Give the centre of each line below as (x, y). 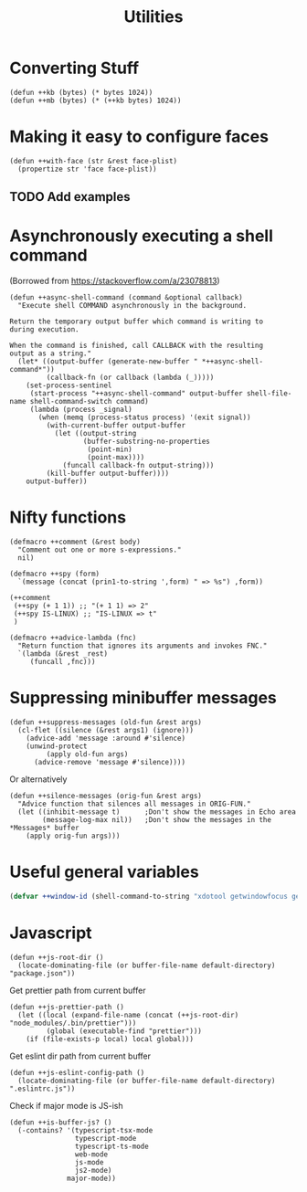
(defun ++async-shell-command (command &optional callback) (127, 298)
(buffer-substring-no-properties (146, 442)
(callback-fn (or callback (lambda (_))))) (130, 378)
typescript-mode (106, 1138)
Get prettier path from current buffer (78, 990)
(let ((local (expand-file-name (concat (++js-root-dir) (128, 1015)
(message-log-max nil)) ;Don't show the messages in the (157, 820)
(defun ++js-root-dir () (57, 957)
